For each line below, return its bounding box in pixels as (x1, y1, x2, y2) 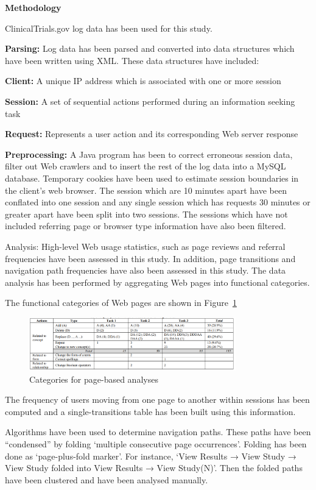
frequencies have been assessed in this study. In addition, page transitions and (5, 252, 296, 265)
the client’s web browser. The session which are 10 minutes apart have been (5, 183, 287, 196)
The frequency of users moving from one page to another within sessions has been (5, 393, 310, 406)
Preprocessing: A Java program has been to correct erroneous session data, (5, 147, 293, 160)
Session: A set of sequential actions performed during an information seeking (5, 94, 295, 107)
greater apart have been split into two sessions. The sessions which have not (5, 207, 288, 220)
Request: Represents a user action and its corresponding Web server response (5, 127, 298, 140)
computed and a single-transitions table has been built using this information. (5, 405, 296, 417)
